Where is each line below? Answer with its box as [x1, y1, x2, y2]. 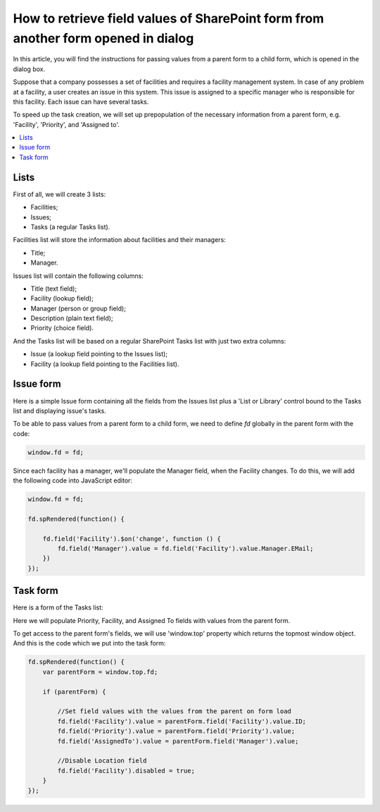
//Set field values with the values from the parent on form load [57, 708, 292, 715]
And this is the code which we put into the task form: [13, 639, 166, 648]
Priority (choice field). [30, 324, 94, 332]
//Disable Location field [57, 757, 147, 765]
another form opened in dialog [13, 30, 194, 46]
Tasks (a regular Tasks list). [30, 222, 110, 231]
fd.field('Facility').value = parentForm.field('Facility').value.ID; [57, 717, 306, 725]
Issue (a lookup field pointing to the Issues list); [30, 350, 168, 358]
